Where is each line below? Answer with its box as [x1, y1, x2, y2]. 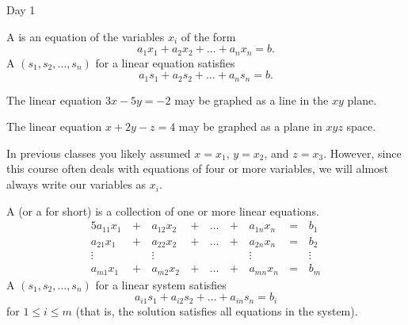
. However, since [323, 144, 402, 161]
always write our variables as [6, 176, 147, 193]
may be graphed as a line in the [174, 91, 329, 108]
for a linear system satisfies [95, 276, 227, 292]
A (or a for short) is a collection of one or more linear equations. [6, 202, 319, 219]
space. [346, 118, 376, 135]
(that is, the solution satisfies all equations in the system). [75, 302, 358, 319]
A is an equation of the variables [6, 28, 165, 44]
